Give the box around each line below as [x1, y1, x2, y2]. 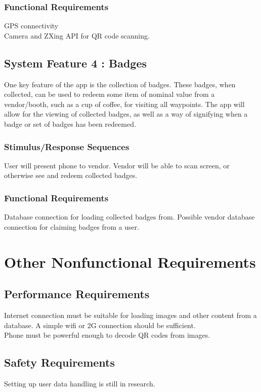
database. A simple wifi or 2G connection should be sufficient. [4, 319, 196, 330]
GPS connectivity [4, 20, 59, 31]
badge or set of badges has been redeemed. [4, 118, 136, 129]
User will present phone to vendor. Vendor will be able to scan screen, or [4, 160, 230, 170]
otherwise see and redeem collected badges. [4, 170, 138, 181]
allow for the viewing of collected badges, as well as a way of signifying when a [4, 109, 248, 119]
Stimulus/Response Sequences [4, 140, 129, 153]
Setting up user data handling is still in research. [4, 378, 155, 388]
